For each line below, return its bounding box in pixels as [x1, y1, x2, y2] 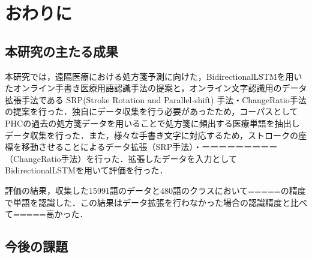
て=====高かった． [5, 208, 88, 220]
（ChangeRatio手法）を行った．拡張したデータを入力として [5, 152, 238, 164]
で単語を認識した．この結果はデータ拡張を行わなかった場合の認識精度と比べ [5, 196, 307, 208]
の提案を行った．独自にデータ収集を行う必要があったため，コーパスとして [5, 105, 298, 118]
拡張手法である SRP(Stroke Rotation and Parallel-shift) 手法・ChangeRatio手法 [5, 93, 307, 106]
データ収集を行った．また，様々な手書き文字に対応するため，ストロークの [5, 128, 299, 141]
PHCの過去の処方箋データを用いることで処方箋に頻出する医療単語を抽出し [5, 116, 300, 129]
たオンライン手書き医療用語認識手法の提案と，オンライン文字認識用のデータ [5, 82, 307, 94]
